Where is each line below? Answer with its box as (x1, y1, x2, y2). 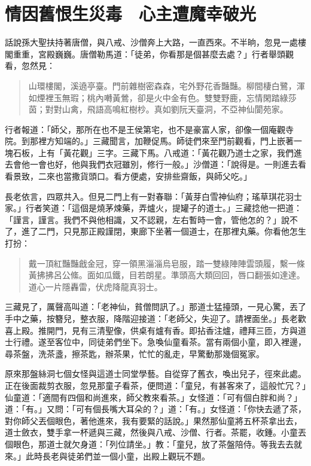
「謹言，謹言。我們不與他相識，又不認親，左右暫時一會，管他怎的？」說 (5, 213, 289, 226)
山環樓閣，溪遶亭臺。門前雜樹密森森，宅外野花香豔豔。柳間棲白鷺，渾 (28, 79, 305, 92)
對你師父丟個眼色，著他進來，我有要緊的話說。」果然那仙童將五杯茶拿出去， (5, 414, 302, 427)
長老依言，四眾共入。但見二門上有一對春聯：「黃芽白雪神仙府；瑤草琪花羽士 (5, 190, 302, 202)
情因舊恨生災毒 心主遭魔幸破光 (5, 1, 257, 26)
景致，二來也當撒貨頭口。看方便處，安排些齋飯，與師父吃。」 (13, 170, 252, 182)
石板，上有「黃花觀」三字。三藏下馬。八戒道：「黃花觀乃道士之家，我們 (13, 146, 294, 159)
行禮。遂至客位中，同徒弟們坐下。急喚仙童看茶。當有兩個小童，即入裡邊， (13, 336, 306, 348)
